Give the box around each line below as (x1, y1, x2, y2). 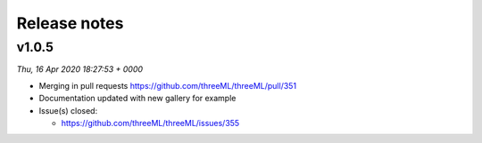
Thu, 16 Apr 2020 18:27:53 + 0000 (16, 64, 143, 75)
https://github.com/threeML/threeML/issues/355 (61, 117, 240, 128)
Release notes (16, 13, 124, 33)
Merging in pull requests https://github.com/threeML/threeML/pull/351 (38, 80, 297, 91)
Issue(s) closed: (38, 105, 98, 115)
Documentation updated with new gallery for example (38, 93, 237, 104)
